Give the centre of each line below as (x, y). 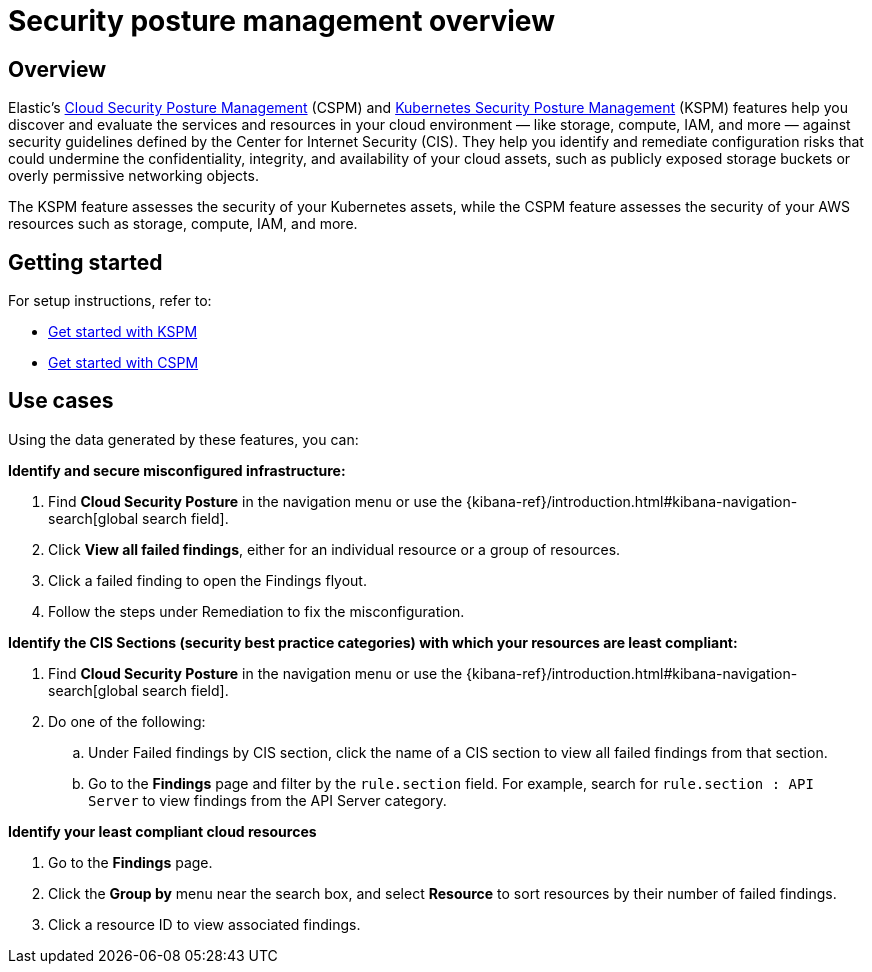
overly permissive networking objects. (133, 176)
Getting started (85, 262)
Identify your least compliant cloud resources (162, 831)
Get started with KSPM (123, 332)
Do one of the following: (127, 721)
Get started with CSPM (123, 363)
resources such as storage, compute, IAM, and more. (183, 224)
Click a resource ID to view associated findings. (204, 924)
